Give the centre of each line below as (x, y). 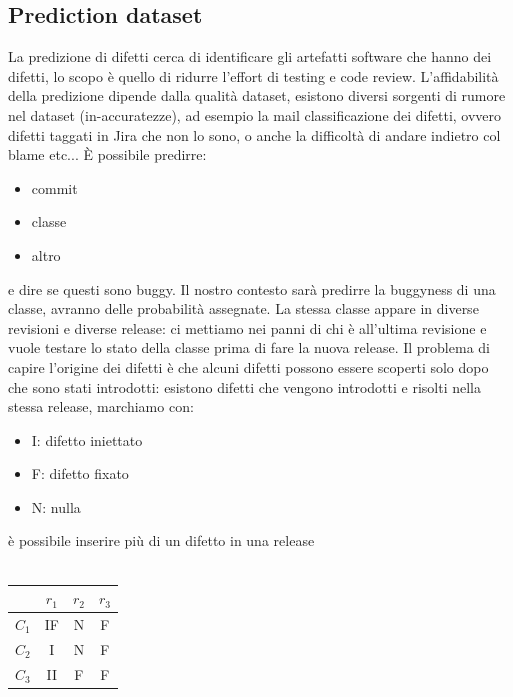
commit (54, 187)
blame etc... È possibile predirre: (107, 154)
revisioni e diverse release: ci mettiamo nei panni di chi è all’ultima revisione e (247, 327)
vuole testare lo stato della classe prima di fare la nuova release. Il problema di (249, 347)
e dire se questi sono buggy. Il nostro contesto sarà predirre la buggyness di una (252, 288)
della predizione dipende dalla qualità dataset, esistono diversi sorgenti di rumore (257, 95)
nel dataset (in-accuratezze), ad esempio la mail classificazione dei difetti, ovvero (255, 114)
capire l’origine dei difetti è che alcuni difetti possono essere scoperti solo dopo (248, 366)
